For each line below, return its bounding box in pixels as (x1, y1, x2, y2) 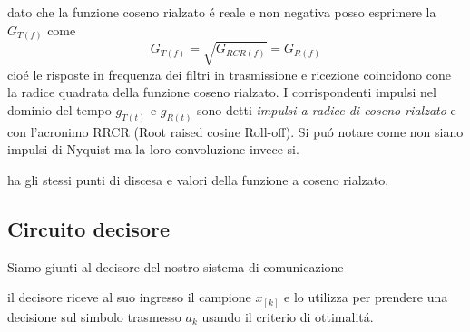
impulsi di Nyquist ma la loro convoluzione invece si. (7, 140, 299, 159)
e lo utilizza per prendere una (284, 288, 448, 307)
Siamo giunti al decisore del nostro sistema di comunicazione (7, 257, 344, 276)
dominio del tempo (7, 100, 112, 119)
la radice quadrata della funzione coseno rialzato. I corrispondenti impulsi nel (7, 83, 436, 102)
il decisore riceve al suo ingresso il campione (7, 288, 251, 307)
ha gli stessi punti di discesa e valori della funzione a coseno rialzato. (7, 170, 389, 189)
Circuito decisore (7, 214, 171, 242)
